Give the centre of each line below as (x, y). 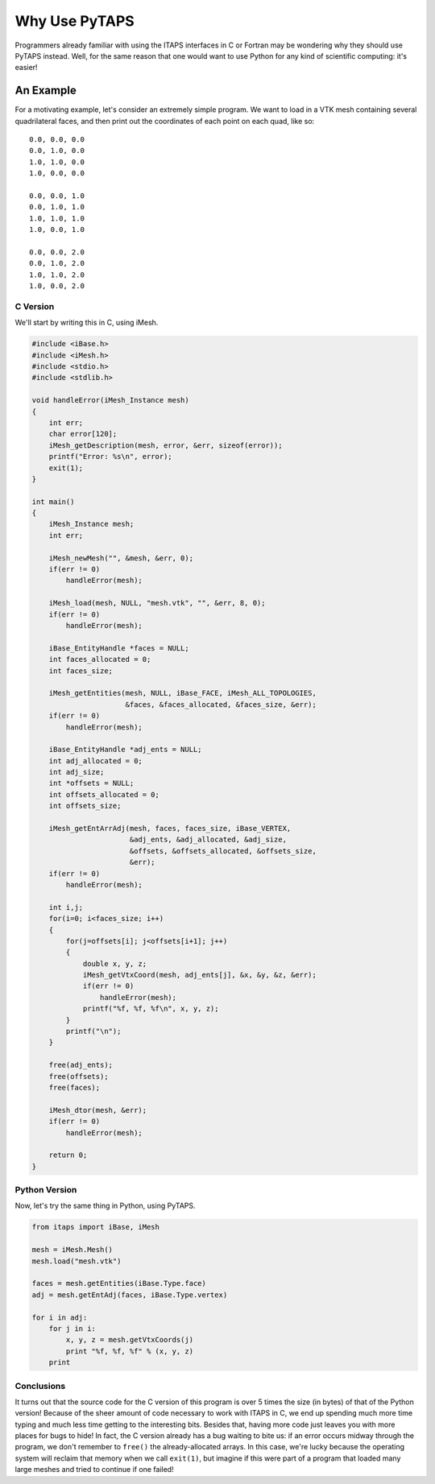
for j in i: (72, 1328)
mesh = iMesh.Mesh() (72, 1250)
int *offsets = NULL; (91, 783)
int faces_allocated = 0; (100, 659)
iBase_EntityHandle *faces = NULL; (119, 648)
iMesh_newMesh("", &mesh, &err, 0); (121, 558)
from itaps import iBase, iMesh (96, 1227)
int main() (53, 502)
